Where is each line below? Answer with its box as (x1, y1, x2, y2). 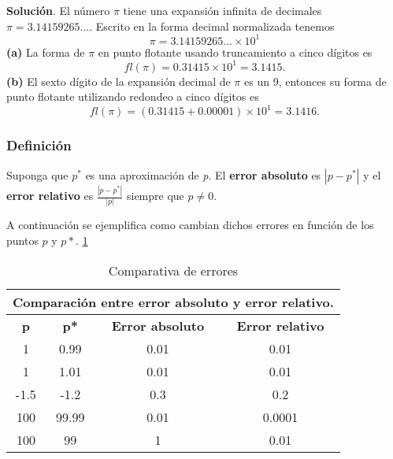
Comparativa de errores (108, 261, 239, 279)
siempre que (126, 187, 184, 203)
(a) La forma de (6, 43, 85, 60)
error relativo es (6, 187, 94, 203)
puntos (6, 231, 39, 248)
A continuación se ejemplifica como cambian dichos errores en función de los (6, 217, 374, 233)
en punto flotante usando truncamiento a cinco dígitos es (98, 43, 373, 60)
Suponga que (6, 166, 69, 183)
